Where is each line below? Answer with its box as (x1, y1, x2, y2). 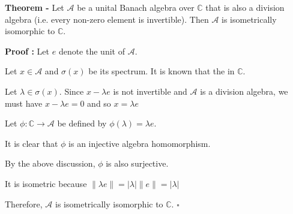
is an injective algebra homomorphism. (68, 137, 211, 149)
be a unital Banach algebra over (77, 1, 195, 13)
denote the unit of (58, 44, 125, 57)
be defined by (57, 117, 107, 129)
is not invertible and (113, 85, 187, 97)
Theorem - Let (5, 1, 64, 13)
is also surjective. (106, 157, 169, 170)
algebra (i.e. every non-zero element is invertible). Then (5, 13, 209, 25)
